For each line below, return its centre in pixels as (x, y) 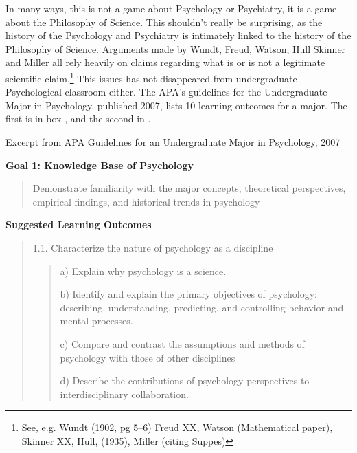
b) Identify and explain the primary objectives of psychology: (188, 294)
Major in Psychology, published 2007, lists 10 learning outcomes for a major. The (176, 105)
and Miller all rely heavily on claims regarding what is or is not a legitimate (165, 62)
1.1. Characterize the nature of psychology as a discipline (153, 247)
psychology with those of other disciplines (148, 357)
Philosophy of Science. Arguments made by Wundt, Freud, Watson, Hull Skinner (176, 48)
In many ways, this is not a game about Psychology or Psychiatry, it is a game (171, 8)
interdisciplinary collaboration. (124, 394)
